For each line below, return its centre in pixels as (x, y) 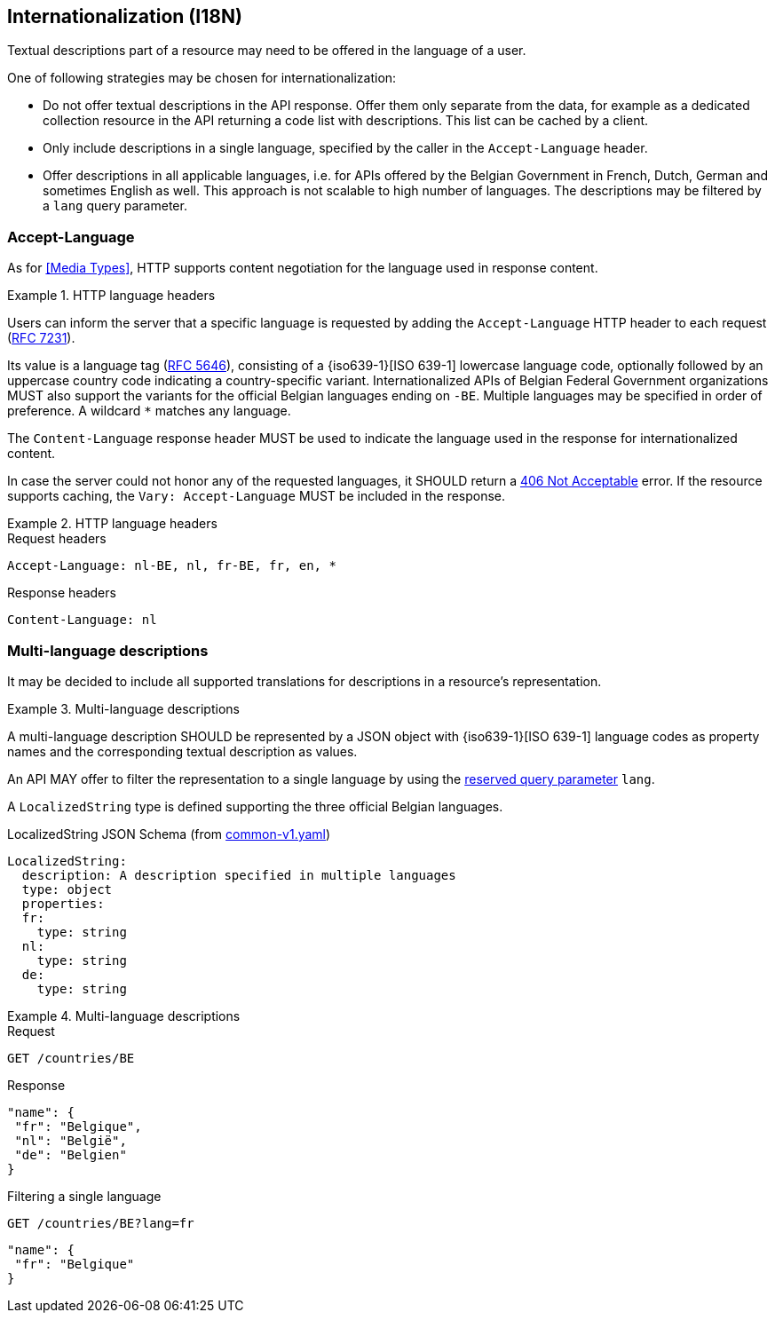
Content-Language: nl (82, 620)
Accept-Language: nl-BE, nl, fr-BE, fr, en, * (172, 566)
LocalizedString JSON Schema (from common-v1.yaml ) (169, 834)
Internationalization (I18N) (125, 16)
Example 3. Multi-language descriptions (123, 708)
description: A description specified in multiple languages (239, 875)
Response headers (62, 593)
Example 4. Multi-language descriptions (124, 1016)
